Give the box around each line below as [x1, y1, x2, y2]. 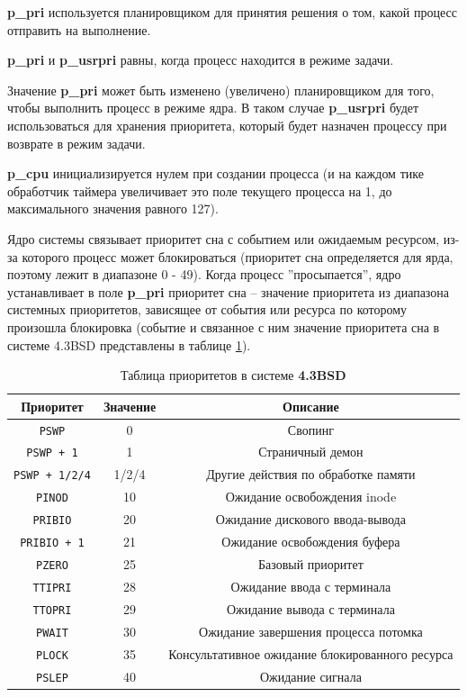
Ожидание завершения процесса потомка [199, 621, 423, 640]
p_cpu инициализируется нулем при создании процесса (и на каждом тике [7, 164, 424, 183]
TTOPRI [32, 603, 72, 617]
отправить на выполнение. [7, 20, 151, 39]
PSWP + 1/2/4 [13, 469, 91, 483]
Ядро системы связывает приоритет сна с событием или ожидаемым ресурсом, [7, 229, 440, 248]
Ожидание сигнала [259, 666, 362, 685]
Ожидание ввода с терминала [230, 576, 391, 595]
